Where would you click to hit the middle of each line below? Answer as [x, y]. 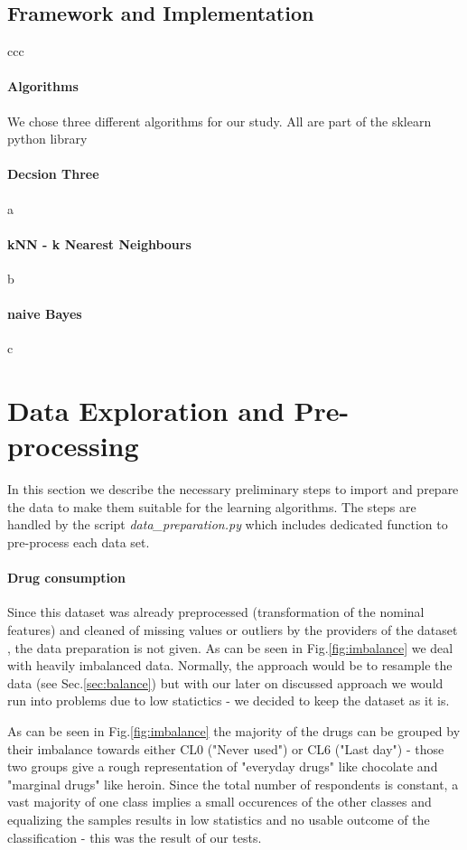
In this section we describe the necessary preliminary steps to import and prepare [233, 489]
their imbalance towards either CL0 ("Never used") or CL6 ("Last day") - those [226, 748]
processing [73, 446]
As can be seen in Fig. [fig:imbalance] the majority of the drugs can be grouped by [234, 731]
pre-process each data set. [79, 542]
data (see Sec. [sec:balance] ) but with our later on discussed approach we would [225, 682]
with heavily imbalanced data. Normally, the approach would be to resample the [230, 665]
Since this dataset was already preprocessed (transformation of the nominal [216, 612]
